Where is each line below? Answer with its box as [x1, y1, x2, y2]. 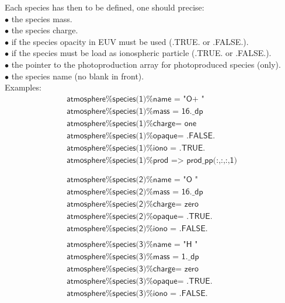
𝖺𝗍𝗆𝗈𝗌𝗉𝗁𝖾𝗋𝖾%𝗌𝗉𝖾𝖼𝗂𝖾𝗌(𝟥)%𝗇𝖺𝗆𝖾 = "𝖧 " [66, 241, 198, 249]
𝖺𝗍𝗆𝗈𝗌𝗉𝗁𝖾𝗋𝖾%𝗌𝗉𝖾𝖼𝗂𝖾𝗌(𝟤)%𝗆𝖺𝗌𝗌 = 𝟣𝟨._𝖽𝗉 [66, 188, 203, 197]
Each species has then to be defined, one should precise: [5, 1, 204, 13]
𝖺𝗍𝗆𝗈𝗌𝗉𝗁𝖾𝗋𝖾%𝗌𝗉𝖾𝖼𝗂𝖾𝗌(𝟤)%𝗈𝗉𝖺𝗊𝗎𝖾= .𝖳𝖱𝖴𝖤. [66, 213, 213, 221]
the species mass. [11, 12, 72, 25]
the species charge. [11, 24, 78, 36]
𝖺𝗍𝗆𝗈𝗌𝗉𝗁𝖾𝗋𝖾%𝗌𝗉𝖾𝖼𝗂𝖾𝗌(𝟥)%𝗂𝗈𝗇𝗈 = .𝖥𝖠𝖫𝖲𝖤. [66, 290, 208, 298]
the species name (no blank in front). [11, 69, 144, 82]
